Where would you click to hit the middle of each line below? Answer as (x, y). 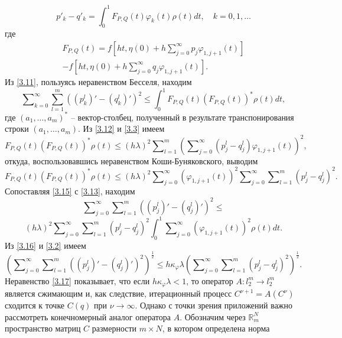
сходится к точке (35, 305)
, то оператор (210, 280)
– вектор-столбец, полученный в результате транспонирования (182, 117)
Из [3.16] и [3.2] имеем (45, 245)
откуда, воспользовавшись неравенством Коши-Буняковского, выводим (131, 160)
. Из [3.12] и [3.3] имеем (121, 129)
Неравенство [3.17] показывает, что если (77, 280)
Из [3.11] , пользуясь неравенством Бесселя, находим (98, 81)
